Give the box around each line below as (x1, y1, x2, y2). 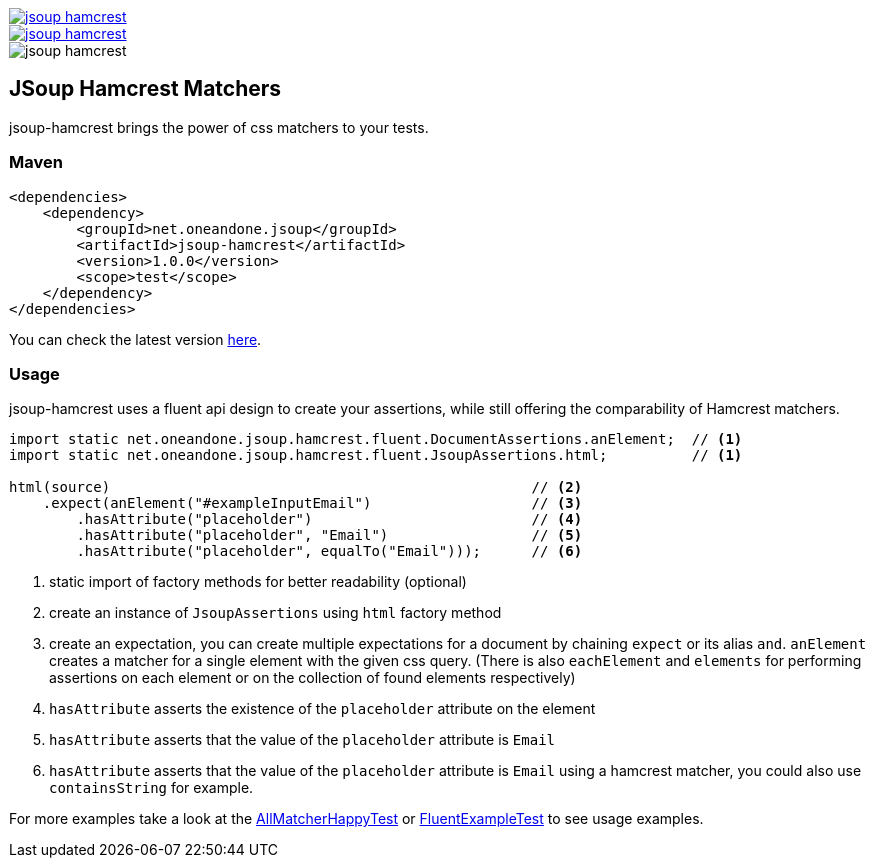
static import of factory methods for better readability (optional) (49, 573, 467, 591)
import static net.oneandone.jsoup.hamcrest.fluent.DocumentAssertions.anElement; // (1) (9, 431, 743, 448)
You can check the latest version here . (9, 330, 262, 348)
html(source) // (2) (9, 479, 583, 496)
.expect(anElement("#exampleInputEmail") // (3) (42, 495, 583, 512)
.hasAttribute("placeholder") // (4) (76, 511, 583, 528)
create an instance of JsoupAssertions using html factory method (49, 604, 502, 622)
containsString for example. (49, 779, 254, 797)
